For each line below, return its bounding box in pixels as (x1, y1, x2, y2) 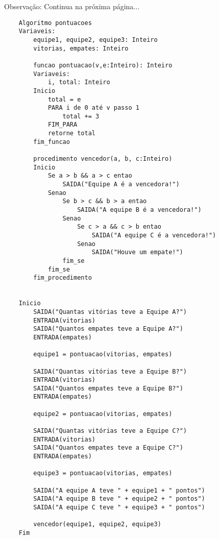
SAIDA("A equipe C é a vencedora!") (91, 232, 216, 239)
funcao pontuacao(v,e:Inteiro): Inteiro (33, 61, 173, 69)
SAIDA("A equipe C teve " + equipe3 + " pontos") (33, 504, 205, 511)
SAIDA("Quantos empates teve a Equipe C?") (33, 444, 183, 452)
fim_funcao (33, 138, 70, 145)
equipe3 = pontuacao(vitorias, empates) (33, 470, 173, 477)
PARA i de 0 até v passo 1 (47, 104, 139, 112)
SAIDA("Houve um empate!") (91, 249, 183, 256)
